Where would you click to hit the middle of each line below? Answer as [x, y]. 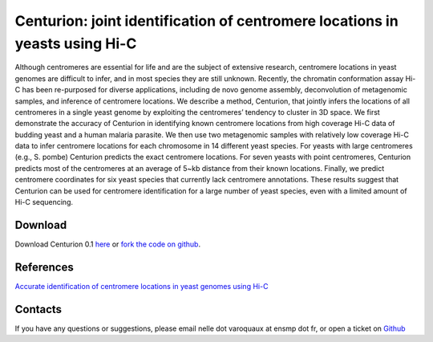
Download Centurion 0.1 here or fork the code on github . [107, 244]
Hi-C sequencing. [44, 202]
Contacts [38, 309]
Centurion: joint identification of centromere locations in [206, 21]
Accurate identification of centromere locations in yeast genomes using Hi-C [142, 286]
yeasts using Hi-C [76, 43]
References [44, 267]
